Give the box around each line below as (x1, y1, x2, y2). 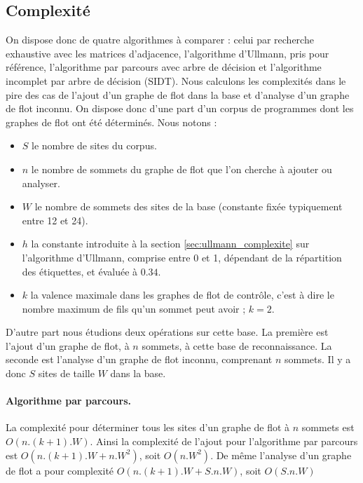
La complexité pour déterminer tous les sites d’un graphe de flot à (6, 420, 290, 435)
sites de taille (38, 366, 95, 381)
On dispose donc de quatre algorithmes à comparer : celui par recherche (6, 32, 314, 47)
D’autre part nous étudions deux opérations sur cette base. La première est (6, 325, 329, 339)
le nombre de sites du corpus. (32, 138, 157, 153)
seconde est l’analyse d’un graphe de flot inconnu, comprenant (6, 352, 273, 367)
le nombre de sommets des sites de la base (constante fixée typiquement (34, 199, 343, 214)
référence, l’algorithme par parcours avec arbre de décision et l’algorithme (6, 60, 322, 74)
